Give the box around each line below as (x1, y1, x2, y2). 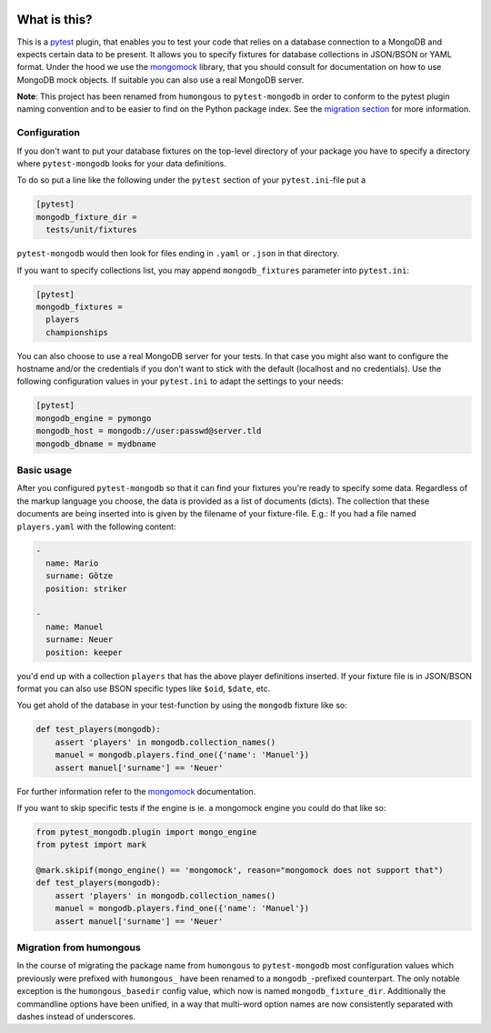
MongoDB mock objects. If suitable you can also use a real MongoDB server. (16, 74, 305, 85)
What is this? (16, 12, 93, 27)
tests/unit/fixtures (45, 225, 137, 236)
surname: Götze (45, 571, 114, 581)
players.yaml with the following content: (16, 521, 176, 532)
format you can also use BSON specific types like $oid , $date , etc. (16, 683, 271, 694)
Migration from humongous (16, 941, 141, 954)
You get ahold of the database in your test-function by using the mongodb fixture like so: (16, 700, 347, 711)
